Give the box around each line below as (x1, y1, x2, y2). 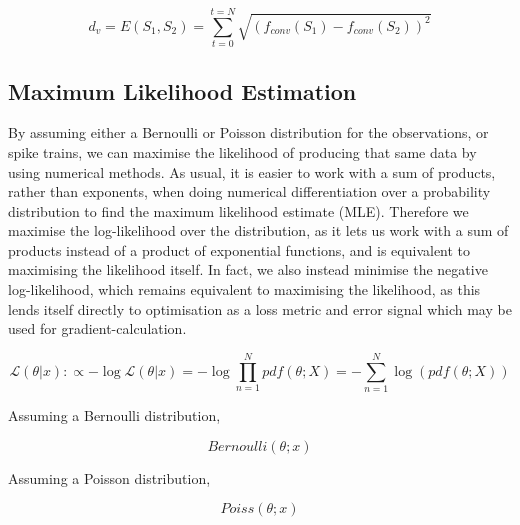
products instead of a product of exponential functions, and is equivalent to (8, 239, 471, 260)
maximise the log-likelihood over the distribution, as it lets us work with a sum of (8, 220, 509, 241)
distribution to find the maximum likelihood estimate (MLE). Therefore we (8, 200, 469, 221)
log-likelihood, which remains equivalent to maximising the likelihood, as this (8, 279, 481, 300)
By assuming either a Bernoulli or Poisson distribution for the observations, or (8, 122, 489, 143)
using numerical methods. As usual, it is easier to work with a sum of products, (8, 161, 496, 182)
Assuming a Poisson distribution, (8, 467, 211, 488)
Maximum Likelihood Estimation (8, 75, 357, 106)
